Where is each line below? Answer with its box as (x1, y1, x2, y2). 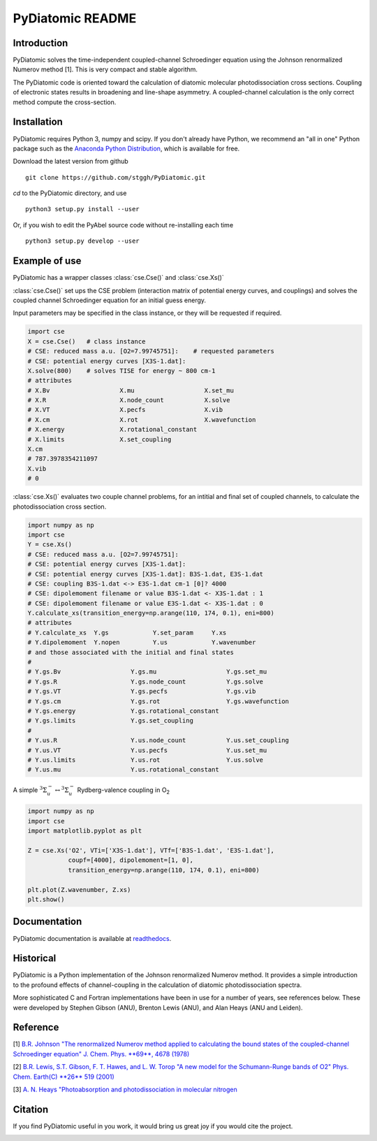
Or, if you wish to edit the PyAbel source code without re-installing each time (13, 220, 234, 229)
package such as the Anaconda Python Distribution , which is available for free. (13, 144, 240, 153)
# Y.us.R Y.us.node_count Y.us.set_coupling (27, 737, 290, 744)
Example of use (13, 255, 82, 267)
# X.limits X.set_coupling (27, 435, 172, 444)
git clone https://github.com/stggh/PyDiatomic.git (25, 173, 206, 181)
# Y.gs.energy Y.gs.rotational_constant (27, 707, 219, 715)
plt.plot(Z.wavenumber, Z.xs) (27, 886, 131, 893)
